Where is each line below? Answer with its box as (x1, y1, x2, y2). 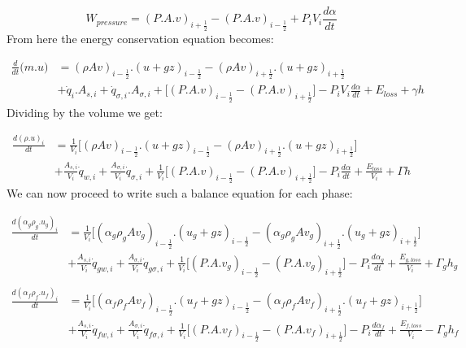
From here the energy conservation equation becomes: (7, 29, 274, 46)
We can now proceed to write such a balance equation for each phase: (7, 184, 353, 201)
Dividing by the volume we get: (7, 103, 163, 120)
